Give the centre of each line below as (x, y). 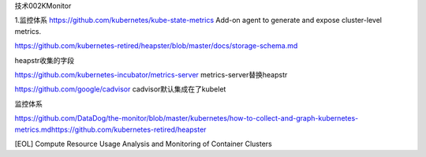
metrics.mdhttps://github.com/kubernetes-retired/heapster (110, 129)
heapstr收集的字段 (45, 60)
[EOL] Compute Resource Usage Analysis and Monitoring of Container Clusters (143, 144)
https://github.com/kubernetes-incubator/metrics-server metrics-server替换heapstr (151, 74)
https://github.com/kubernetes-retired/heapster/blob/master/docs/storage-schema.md (156, 46)
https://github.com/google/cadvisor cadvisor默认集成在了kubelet (120, 89)
